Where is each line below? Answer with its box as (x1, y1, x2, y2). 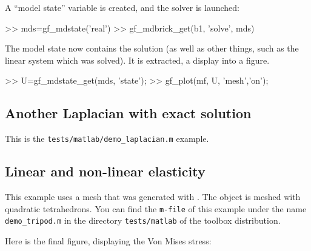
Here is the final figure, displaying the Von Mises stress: (5, 234, 212, 247)
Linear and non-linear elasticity (5, 162, 206, 181)
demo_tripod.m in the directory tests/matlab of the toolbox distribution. (5, 214, 281, 227)
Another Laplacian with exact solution (5, 104, 252, 122)
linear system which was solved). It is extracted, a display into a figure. (5, 53, 270, 66)
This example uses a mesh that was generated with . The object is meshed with (5, 190, 301, 203)
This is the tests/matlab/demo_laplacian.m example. (5, 132, 209, 145)
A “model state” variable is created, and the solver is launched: (5, 1, 239, 13)
